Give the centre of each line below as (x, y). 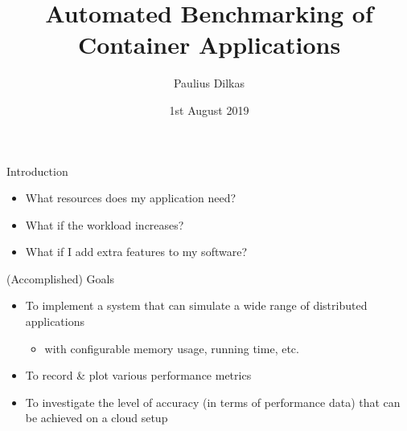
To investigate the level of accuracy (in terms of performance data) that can (213, 402)
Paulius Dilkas (209, 83)
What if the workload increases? (105, 224)
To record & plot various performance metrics (138, 375)
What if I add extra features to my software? (136, 252)
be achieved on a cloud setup (97, 418)
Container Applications (209, 45)
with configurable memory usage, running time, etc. (172, 348)
